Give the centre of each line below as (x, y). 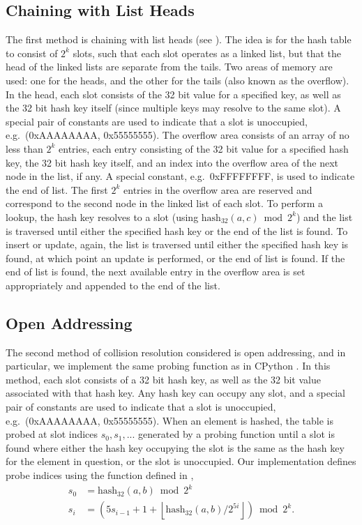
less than (24, 148)
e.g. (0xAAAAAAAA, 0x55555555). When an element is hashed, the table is (169, 420)
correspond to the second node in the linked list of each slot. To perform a (165, 203)
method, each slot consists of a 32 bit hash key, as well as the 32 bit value (163, 379)
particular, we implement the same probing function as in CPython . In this (168, 366)
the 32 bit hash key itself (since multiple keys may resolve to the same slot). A (173, 108)
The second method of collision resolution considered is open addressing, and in (176, 352)
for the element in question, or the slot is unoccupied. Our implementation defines (181, 461)
